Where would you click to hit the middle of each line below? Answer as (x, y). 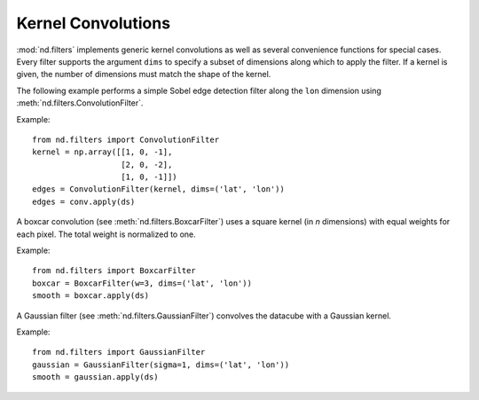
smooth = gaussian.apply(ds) (95, 377)
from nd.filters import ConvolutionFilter (126, 139)
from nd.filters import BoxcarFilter (114, 271)
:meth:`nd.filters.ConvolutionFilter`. (80, 103)
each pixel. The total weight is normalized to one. (106, 234)
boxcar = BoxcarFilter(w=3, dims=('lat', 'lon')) (142, 283)
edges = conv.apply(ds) (84, 201)
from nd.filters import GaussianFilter (119, 352)
